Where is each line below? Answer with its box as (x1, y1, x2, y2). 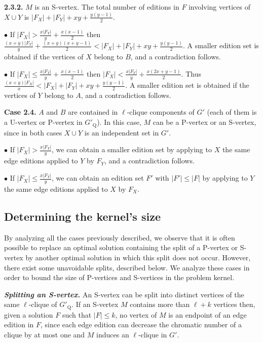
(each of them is (207, 107, 257, 117)
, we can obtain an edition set (52, 173, 144, 183)
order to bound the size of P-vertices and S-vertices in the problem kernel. (4, 272, 235, 283)
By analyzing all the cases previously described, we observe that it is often (4, 232, 235, 243)
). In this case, (97, 117, 141, 127)
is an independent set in (84, 127, 159, 138)
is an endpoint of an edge (168, 309, 247, 320)
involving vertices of (189, 2, 250, 12)
